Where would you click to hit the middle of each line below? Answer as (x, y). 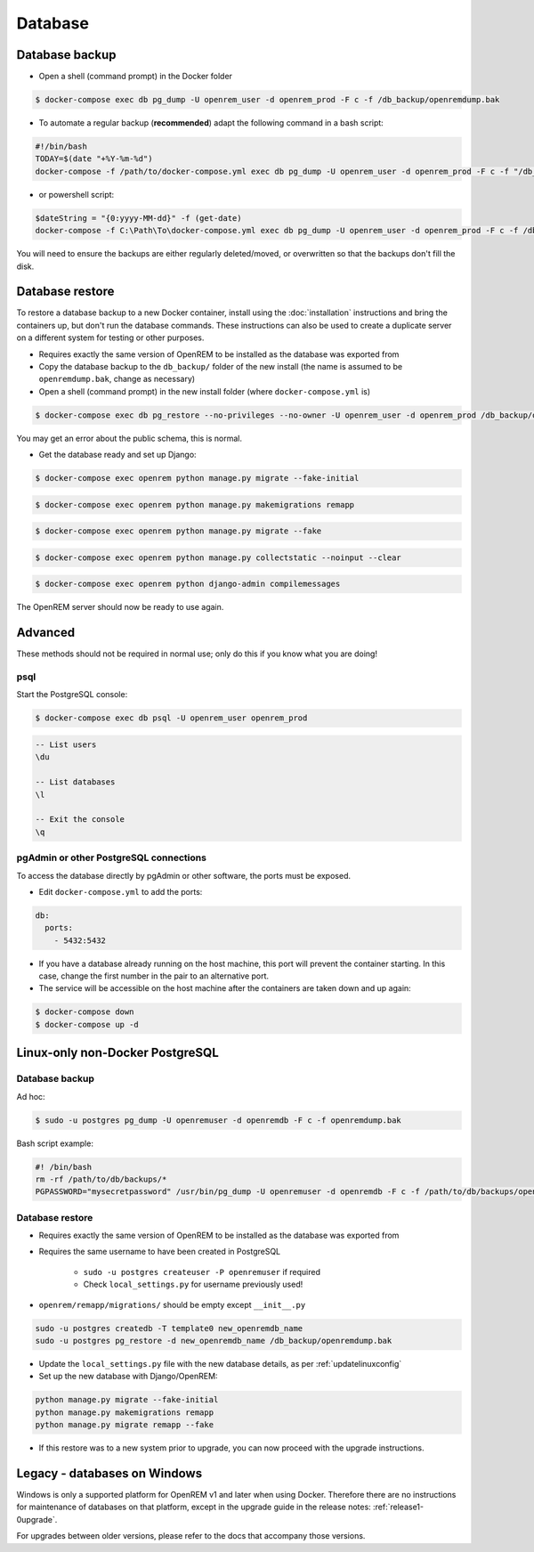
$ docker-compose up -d (87, 1024)
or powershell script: (77, 194)
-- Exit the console (80, 820)
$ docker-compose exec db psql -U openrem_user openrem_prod (171, 718)
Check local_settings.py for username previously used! (193, 1284)
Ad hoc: (31, 1096)
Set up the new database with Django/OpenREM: (128, 1377)
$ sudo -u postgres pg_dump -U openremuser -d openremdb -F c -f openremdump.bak (218, 1120)
